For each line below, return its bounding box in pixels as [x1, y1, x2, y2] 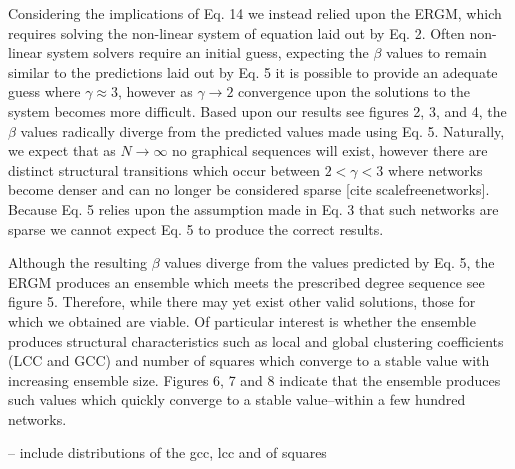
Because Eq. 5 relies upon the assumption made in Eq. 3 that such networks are [8, 198, 499, 219]
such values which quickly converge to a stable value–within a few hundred [8, 389, 466, 410]
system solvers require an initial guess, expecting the [46, 42, 369, 63]
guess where [8, 81, 81, 102]
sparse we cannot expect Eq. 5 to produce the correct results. [8, 218, 384, 239]
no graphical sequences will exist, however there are [172, 140, 488, 161]
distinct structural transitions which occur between [8, 159, 320, 180]
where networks [387, 159, 483, 180]
